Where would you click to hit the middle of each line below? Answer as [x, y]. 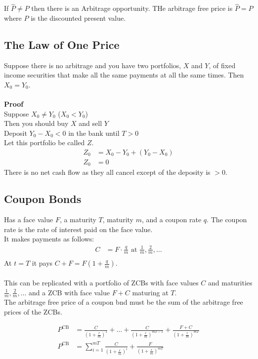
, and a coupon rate [172, 219]
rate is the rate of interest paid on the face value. [78, 229]
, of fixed [222, 65]
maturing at [150, 292]
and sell [90, 123]
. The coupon [227, 219]
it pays [42, 263]
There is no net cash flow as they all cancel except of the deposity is [107, 172]
